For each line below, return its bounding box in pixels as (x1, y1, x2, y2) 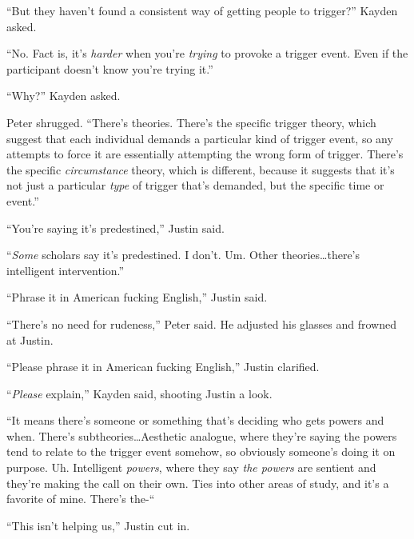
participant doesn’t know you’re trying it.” (6, 60, 213, 77)
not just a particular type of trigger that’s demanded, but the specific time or (6, 177, 384, 194)
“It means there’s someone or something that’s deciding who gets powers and (6, 412, 384, 429)
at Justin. (6, 331, 54, 348)
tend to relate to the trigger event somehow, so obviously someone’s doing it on (6, 443, 396, 460)
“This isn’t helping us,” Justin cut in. (6, 517, 190, 533)
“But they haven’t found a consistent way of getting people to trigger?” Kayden (6, 2, 398, 18)
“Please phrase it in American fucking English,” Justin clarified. (6, 358, 320, 375)
